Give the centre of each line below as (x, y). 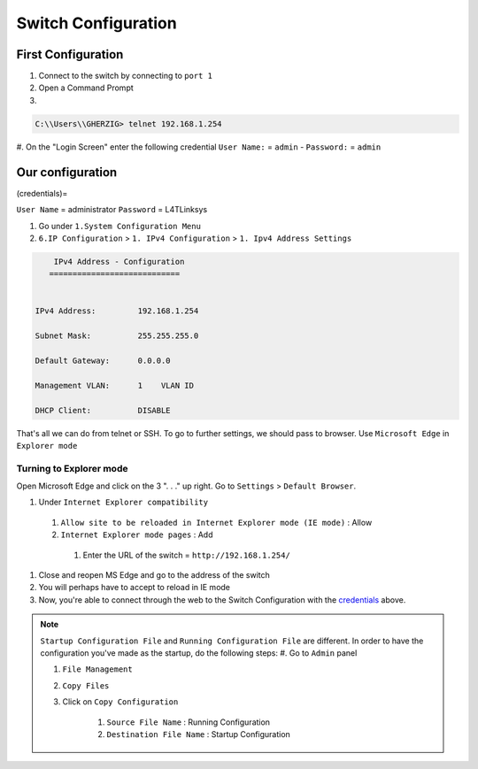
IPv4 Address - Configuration (119, 261)
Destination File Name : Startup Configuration (199, 734)
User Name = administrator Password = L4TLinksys (112, 210)
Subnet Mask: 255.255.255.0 (117, 336)
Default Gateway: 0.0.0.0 (103, 361)
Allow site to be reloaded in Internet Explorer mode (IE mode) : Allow (216, 522)
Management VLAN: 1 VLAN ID (115, 385)
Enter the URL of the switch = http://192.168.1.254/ (187, 555)
